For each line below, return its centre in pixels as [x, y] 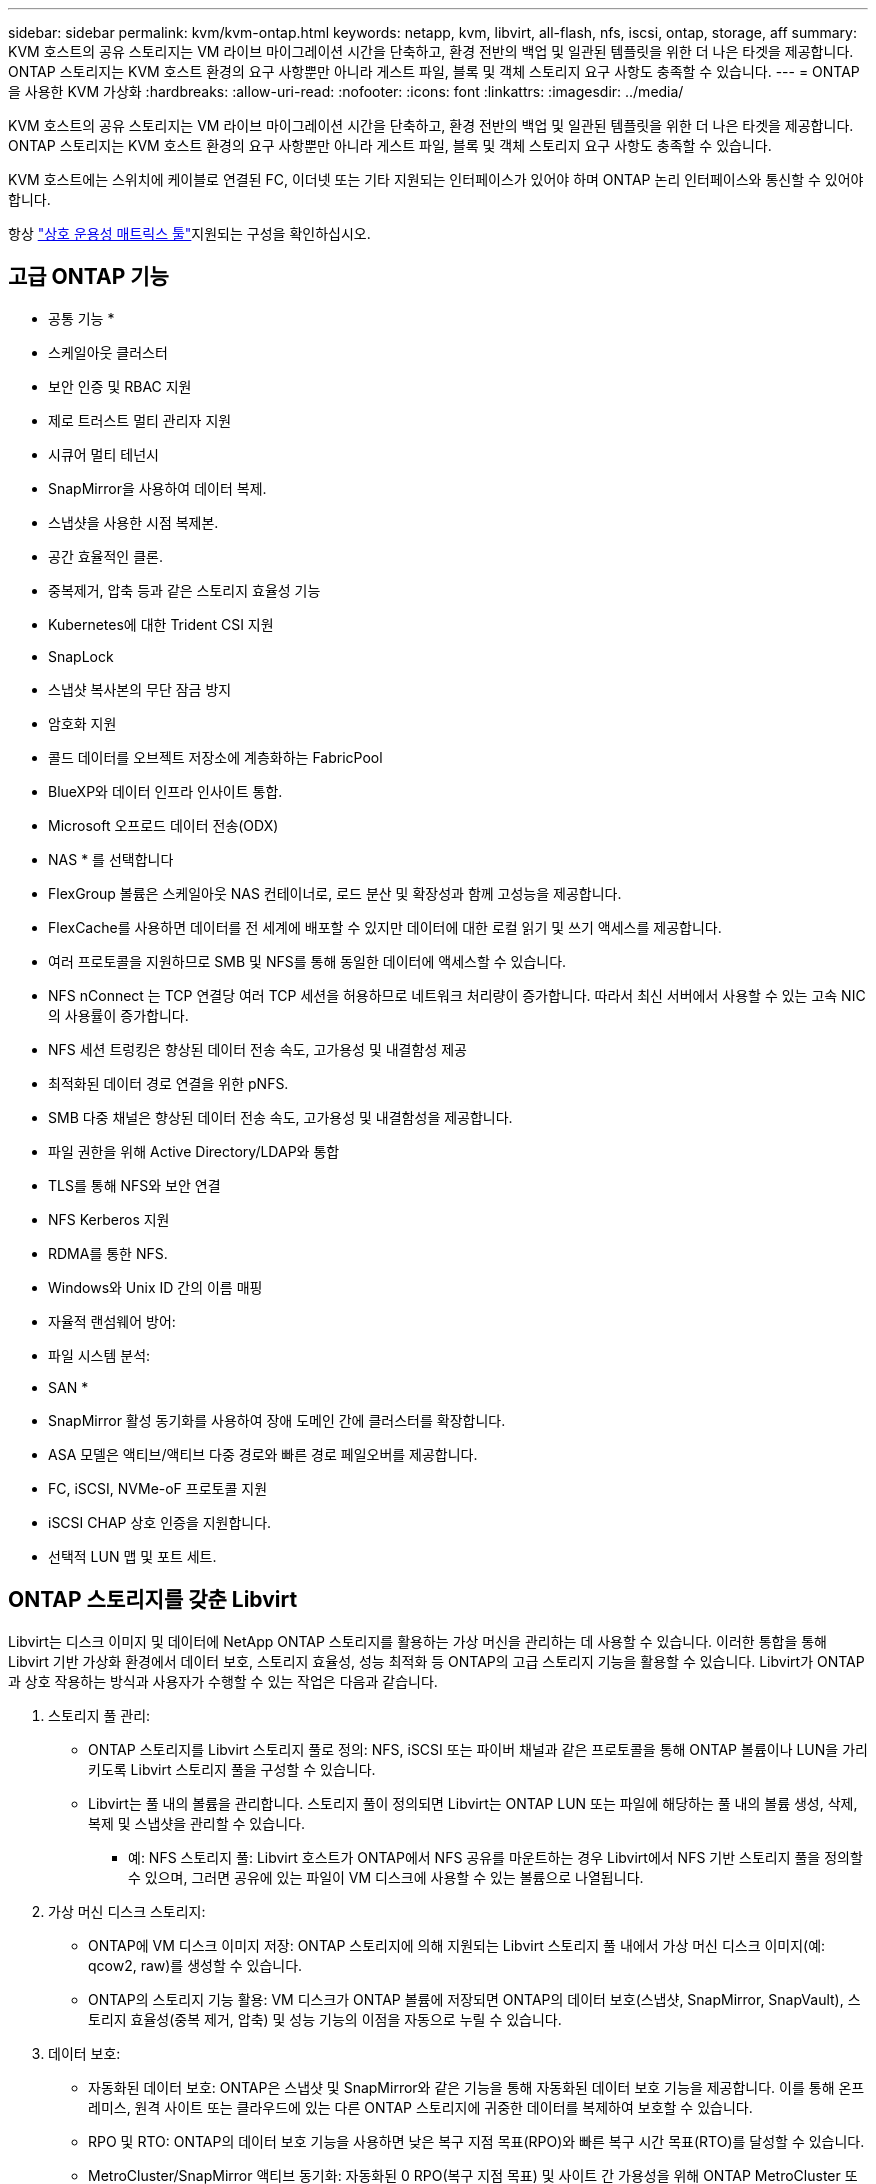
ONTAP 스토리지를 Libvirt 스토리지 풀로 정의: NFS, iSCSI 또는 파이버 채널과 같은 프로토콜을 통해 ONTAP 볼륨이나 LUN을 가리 [478, 1749]
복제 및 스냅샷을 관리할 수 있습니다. [196, 1823]
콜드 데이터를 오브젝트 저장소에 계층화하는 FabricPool [215, 757]
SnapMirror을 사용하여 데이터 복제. [157, 488]
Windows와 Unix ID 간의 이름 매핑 [155, 1287]
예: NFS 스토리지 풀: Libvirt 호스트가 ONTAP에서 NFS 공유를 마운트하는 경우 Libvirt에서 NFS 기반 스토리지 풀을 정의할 [495, 1857]
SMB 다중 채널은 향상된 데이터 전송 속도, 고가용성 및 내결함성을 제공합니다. [280, 1117]
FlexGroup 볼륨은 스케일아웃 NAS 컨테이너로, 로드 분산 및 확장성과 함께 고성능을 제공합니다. [335, 893]
